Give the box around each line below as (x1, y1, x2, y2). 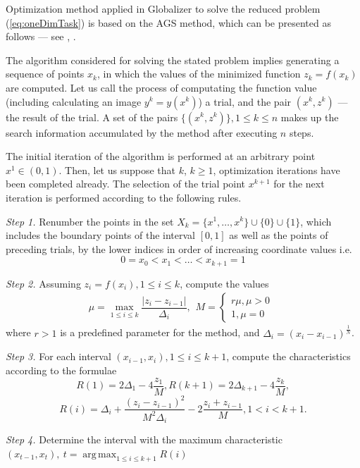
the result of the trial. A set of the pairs (6, 109, 178, 124)
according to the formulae (6, 362, 117, 377)
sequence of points (6, 66, 85, 81)
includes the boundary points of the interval (6, 228, 195, 242)
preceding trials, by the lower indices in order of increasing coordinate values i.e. (6, 241, 352, 256)
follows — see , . (6, 29, 76, 44)
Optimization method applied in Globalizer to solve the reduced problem (6, 1, 321, 16)
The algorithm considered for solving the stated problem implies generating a (6, 52, 340, 67)
